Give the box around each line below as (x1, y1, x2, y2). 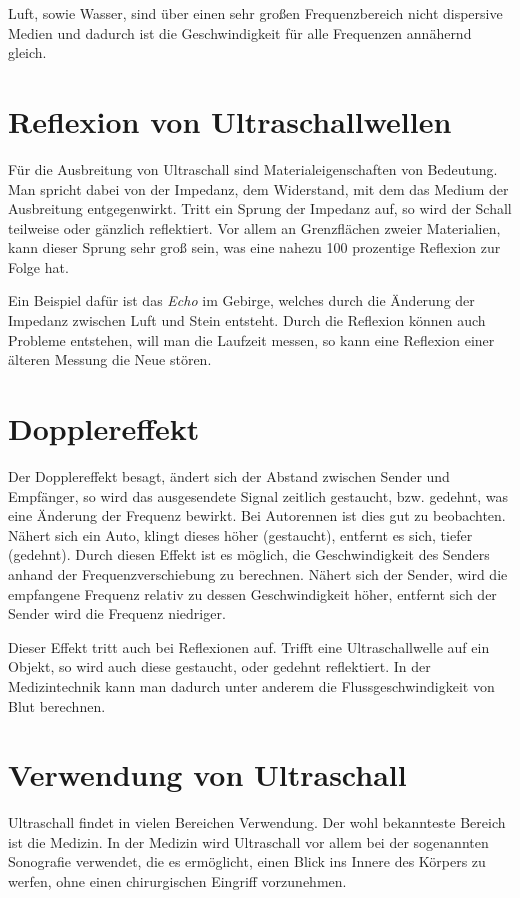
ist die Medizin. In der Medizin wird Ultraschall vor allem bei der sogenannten (8, 831, 489, 852)
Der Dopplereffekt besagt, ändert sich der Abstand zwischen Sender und (8, 465, 450, 486)
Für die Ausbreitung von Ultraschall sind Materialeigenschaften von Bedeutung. (8, 158, 498, 179)
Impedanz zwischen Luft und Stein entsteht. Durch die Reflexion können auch (8, 310, 486, 331)
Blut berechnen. (8, 695, 106, 716)
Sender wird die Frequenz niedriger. (8, 603, 226, 624)
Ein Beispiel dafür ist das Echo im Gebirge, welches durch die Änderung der (8, 290, 475, 311)
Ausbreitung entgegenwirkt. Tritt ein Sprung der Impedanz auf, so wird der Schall (8, 198, 512, 219)
